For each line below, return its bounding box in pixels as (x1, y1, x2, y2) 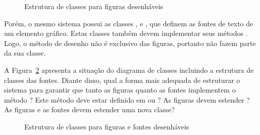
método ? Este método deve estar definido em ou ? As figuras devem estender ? (4, 94, 250, 105)
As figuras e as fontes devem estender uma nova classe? (4, 104, 175, 115)
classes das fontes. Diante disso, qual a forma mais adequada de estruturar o (4, 74, 240, 85)
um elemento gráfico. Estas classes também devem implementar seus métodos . (4, 28, 248, 38)
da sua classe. (4, 48, 46, 58)
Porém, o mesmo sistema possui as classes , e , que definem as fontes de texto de (4, 18, 253, 28)
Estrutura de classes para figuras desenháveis (24, 1, 164, 11)
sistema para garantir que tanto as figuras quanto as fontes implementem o (4, 84, 236, 95)
